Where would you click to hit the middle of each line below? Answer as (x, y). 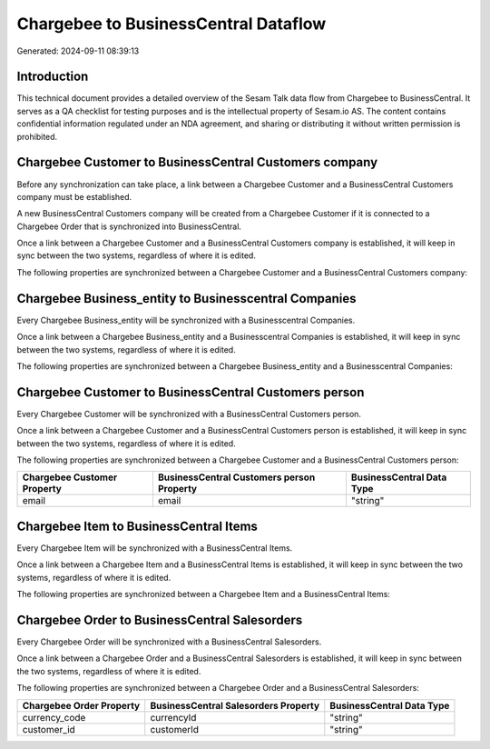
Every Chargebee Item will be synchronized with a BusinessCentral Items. (155, 548)
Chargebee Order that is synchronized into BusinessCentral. (129, 226)
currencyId (173, 717)
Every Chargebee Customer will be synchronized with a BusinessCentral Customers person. (189, 414)
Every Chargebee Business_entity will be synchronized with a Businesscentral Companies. (186, 320)
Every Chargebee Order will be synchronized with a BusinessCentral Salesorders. (169, 642)
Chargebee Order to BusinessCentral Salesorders (160, 619)
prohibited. (37, 136)
